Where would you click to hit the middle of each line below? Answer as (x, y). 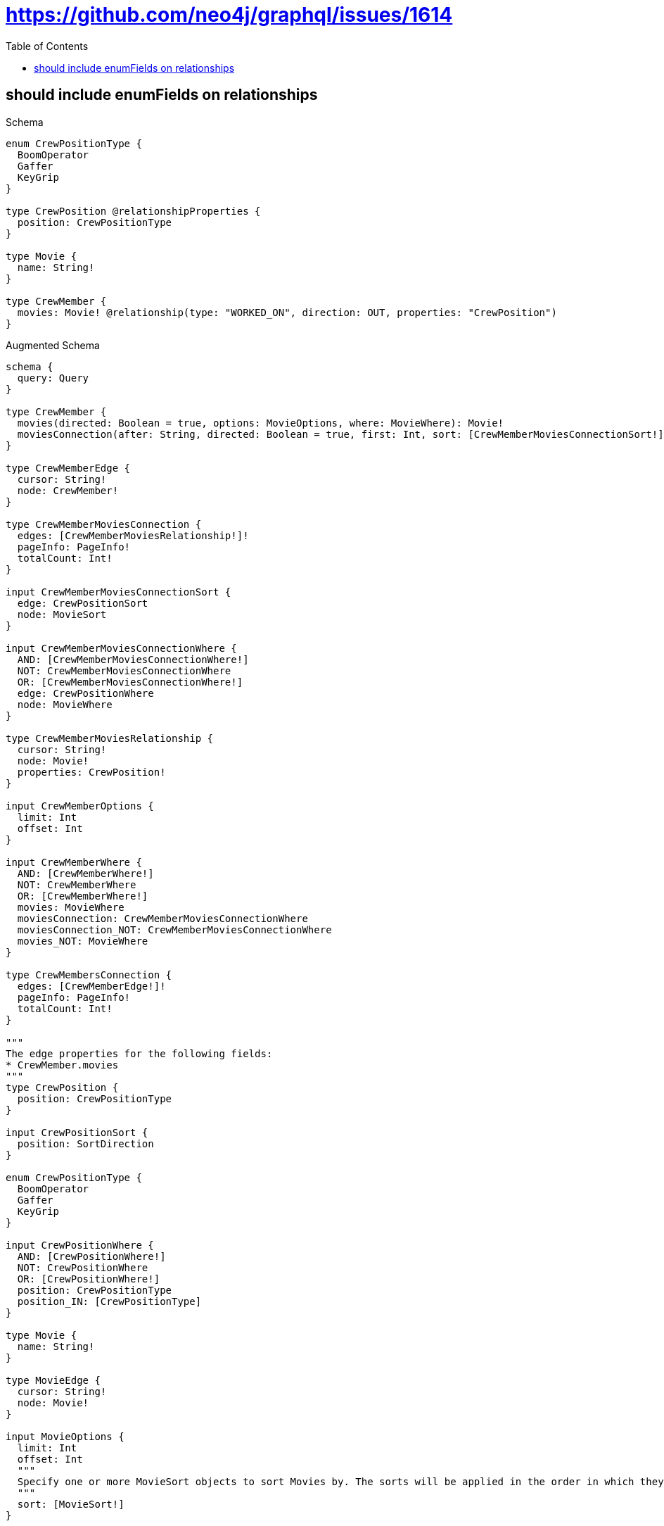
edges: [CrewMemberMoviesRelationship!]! (133, 535)
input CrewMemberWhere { (74, 862)
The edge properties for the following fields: (139, 1053)
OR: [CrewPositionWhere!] (89, 1279)
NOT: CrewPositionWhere (83, 1267)
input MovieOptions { (65, 1436)
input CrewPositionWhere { (80, 1245)
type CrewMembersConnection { (89, 975)
